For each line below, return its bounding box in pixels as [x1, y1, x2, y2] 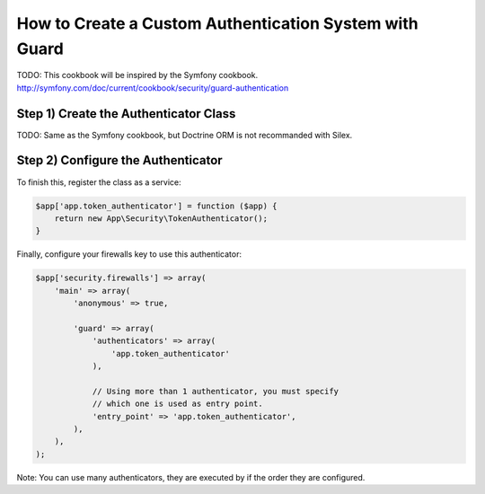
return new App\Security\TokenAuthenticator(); [54, 213, 269, 224]
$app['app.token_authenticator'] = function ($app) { [35, 200, 278, 211]
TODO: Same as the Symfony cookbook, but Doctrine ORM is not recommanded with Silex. [16, 129, 353, 140]
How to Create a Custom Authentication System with [16, 13, 419, 33]
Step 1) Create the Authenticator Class [16, 106, 236, 121]
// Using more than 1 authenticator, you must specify [92, 386, 339, 396]
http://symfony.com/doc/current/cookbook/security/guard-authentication [16, 82, 289, 93]
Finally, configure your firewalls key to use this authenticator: [16, 249, 242, 260]
